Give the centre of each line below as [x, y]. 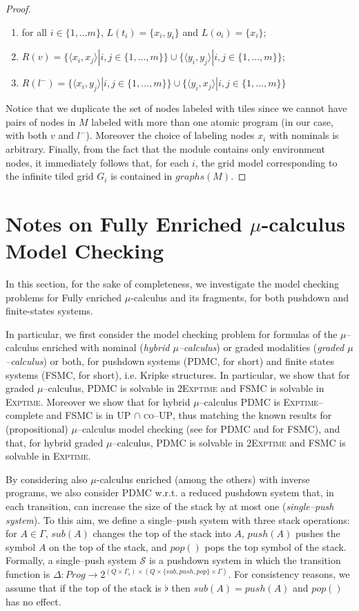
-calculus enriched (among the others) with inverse [203, 479]
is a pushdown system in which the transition [245, 560]
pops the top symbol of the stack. [275, 546]
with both [27, 135]
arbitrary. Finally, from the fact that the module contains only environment [165, 148]
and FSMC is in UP [89, 415]
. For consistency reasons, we [289, 574]
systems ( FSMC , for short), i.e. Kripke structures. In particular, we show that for [178, 374]
